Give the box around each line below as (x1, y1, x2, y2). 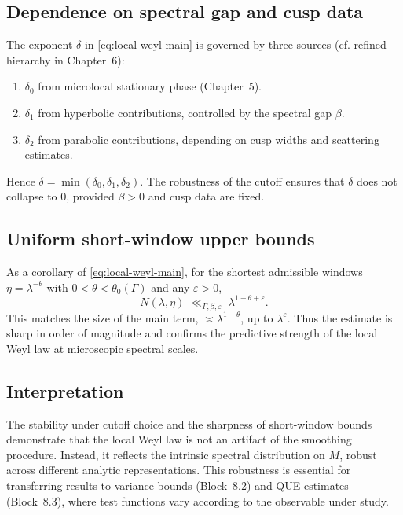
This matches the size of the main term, (6, 309, 199, 326)
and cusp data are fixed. (148, 188, 265, 204)
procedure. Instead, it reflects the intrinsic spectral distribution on (6, 446, 325, 462)
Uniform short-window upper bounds (6, 226, 315, 251)
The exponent (6, 36, 73, 53)
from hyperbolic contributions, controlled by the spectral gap (38, 104, 332, 120)
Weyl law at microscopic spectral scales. (6, 340, 199, 356)
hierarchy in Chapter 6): (6, 51, 125, 68)
